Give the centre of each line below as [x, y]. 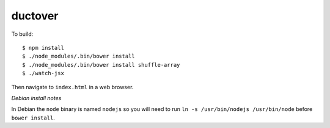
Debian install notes [36, 98]
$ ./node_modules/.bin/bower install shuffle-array [101, 65]
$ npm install [43, 48]
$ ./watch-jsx [43, 73]
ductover [35, 16]
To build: [22, 34]
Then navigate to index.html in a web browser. [72, 87]
